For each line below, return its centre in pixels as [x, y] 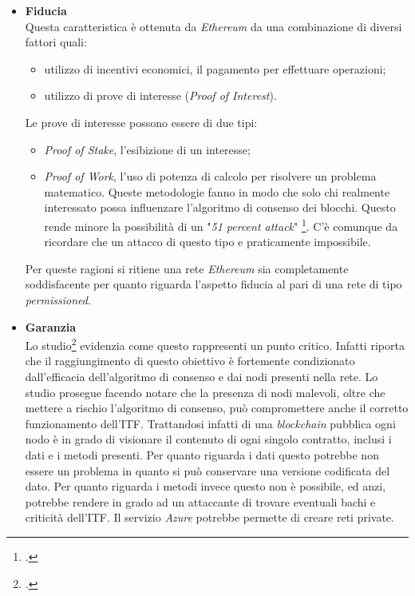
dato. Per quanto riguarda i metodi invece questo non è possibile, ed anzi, [206, 486]
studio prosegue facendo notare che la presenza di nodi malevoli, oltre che [205, 392]
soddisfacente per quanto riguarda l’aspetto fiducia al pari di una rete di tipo [213, 284]
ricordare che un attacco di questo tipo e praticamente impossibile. [207, 242]
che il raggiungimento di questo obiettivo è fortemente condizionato [190, 361]
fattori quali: [56, 42]
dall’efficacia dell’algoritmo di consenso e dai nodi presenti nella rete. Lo [202, 376]
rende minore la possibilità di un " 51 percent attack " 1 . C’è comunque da [221, 224]
